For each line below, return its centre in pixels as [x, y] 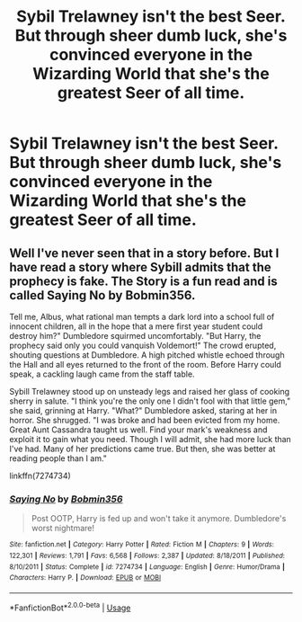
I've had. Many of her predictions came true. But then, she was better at [142, 449]
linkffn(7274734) [40, 475]
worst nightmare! [63, 529]
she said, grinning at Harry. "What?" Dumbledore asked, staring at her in [143, 410]
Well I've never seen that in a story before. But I [144, 253]
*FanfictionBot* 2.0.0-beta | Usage [70, 607]
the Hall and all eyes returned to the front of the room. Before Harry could [145, 364]
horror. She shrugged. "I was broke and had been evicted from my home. [145, 420]
